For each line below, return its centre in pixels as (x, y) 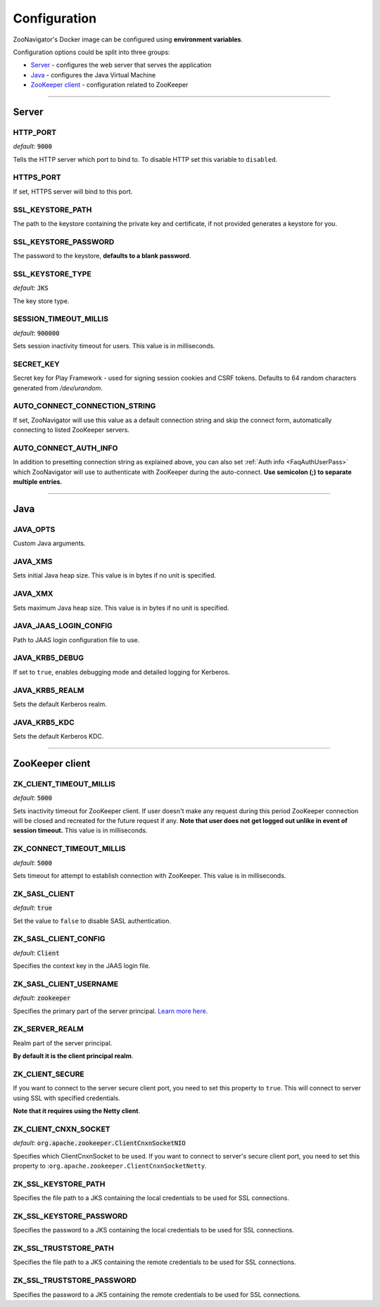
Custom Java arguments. (49, 543)
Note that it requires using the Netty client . (77, 1111)
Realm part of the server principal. (63, 1043)
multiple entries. (38, 482)
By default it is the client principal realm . (73, 1056)
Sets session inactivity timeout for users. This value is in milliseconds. (114, 346)
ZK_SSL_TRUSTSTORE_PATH (63, 1248)
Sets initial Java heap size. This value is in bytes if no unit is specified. (114, 575)
